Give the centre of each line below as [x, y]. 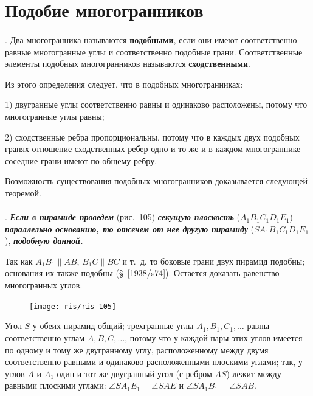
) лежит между [254, 373]
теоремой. [23, 193]
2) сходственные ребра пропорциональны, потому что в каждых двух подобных [152, 137]
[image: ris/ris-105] [73, 306]
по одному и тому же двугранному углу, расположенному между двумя [137, 349]
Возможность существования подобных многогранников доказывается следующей [156, 181]
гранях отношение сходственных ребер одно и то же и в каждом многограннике [153, 149]
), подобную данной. [44, 241]
